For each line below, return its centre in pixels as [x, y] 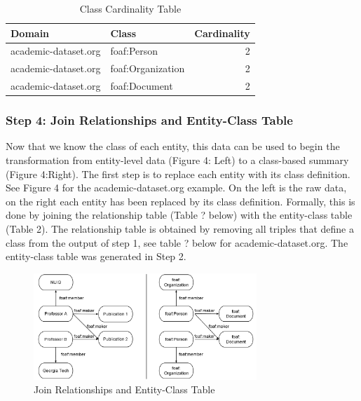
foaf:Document [142, 86]
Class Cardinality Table [130, 8]
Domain [30, 33]
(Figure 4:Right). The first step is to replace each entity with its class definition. [178, 174]
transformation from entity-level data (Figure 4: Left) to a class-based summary [177, 160]
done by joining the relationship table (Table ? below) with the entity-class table [179, 215]
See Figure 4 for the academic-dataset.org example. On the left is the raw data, [176, 188]
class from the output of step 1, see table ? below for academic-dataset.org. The [177, 242]
